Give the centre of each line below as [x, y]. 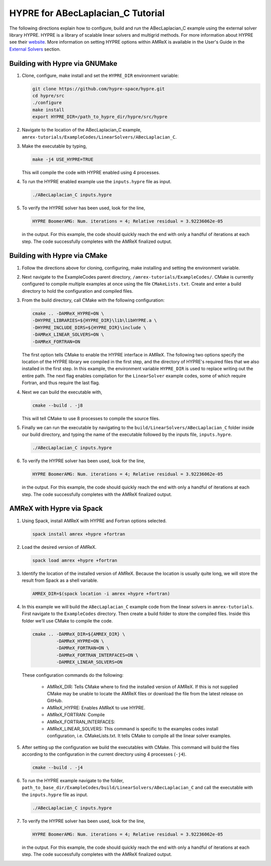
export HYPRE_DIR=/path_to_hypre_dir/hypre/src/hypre [100, 117]
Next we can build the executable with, [62, 392]
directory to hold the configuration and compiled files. [78, 291]
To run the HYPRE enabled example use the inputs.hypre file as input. [97, 182]
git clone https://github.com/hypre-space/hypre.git [99, 89]
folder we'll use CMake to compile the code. [67, 621]
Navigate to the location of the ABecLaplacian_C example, [82, 130]
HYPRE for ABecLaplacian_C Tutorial [87, 13]
